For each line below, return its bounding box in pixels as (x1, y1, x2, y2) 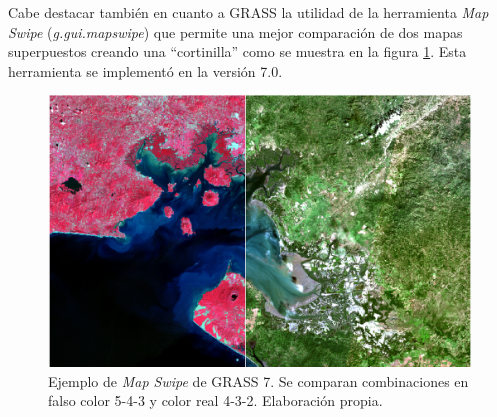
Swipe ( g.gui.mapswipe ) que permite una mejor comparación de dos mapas (8, 21, 463, 42)
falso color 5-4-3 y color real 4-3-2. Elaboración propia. (48, 390, 383, 411)
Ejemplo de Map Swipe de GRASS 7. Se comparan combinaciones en (48, 370, 469, 391)
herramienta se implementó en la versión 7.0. (8, 60, 283, 81)
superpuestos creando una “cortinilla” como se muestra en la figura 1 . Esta (8, 41, 467, 62)
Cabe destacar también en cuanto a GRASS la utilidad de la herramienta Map (8, 2, 489, 22)
